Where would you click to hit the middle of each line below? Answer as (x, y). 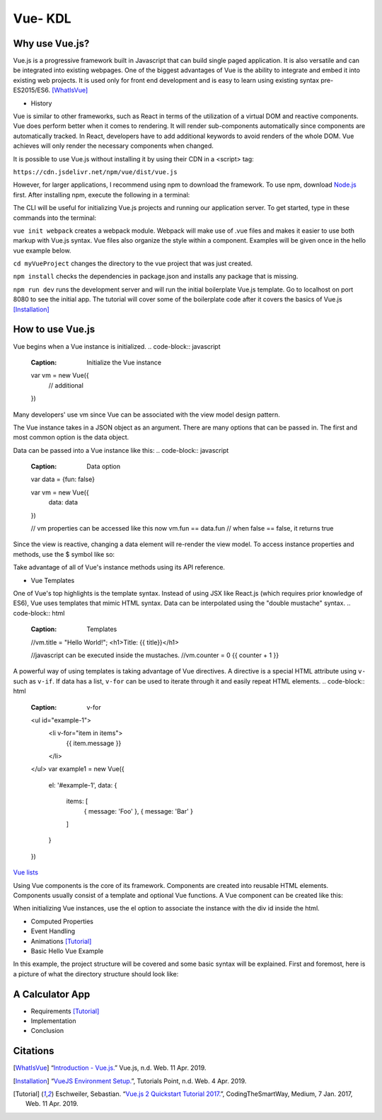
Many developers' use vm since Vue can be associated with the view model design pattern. (146, 415)
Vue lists (26, 872)
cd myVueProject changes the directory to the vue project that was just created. (133, 264)
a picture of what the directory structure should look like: (96, 974)
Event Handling (53, 931)
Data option (104, 466)
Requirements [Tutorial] (65, 1011)
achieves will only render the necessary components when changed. (113, 146)
